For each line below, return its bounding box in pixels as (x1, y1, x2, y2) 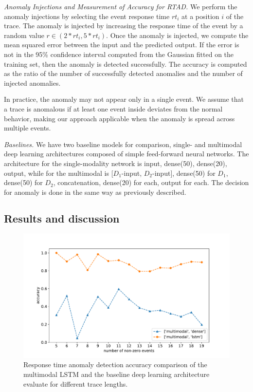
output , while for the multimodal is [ (4, 168, 113, 178)
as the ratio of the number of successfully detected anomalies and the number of (4, 68, 243, 78)
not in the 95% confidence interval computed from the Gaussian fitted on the (4, 49, 234, 59)
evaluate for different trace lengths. (23, 378, 128, 389)
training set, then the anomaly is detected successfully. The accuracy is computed (4, 58, 247, 69)
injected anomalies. (4, 77, 61, 88)
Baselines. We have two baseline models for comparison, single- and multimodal (4, 139, 242, 149)
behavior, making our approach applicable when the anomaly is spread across (4, 113, 235, 123)
